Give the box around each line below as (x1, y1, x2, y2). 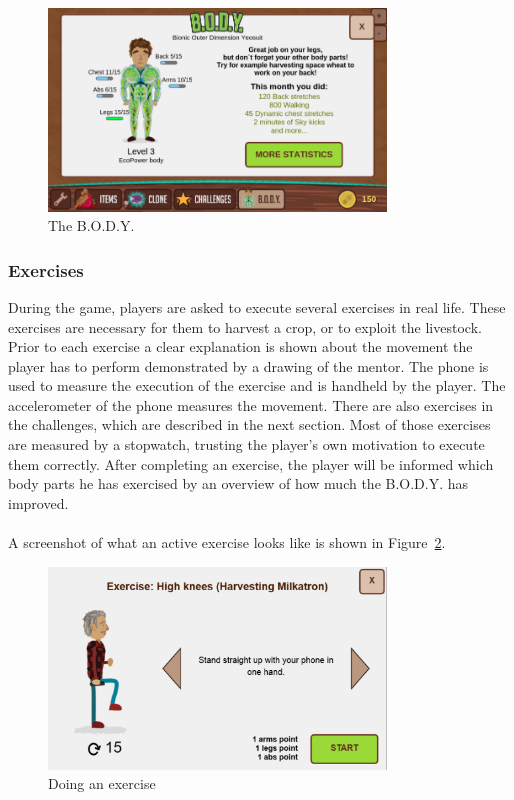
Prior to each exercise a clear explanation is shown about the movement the (8, 336, 473, 357)
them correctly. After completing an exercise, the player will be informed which (8, 453, 494, 474)
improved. (8, 492, 69, 513)
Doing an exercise (48, 773, 156, 794)
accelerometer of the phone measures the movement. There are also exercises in (8, 394, 494, 415)
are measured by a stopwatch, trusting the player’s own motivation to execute (8, 434, 485, 455)
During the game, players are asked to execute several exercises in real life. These (8, 296, 506, 317)
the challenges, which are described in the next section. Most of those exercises (8, 414, 491, 435)
